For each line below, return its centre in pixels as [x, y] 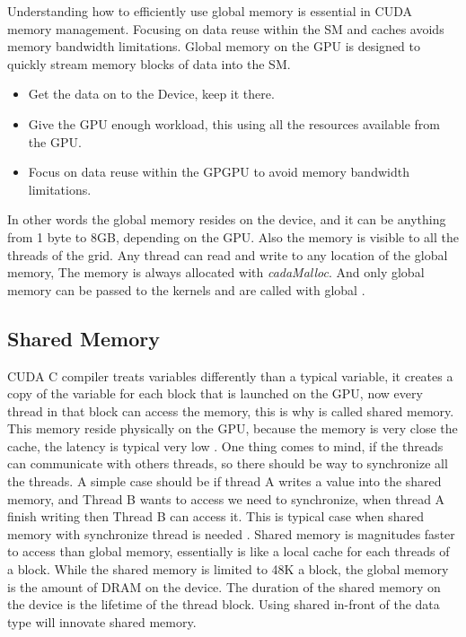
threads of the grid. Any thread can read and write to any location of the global [228, 254]
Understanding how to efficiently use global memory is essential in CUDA [210, 11]
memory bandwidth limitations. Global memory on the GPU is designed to [214, 46]
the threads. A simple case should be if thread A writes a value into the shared [224, 481]
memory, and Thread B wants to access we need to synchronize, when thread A [226, 498]
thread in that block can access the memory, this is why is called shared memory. [231, 410]
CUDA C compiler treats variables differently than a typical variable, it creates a [230, 375]
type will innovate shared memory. [102, 621]
